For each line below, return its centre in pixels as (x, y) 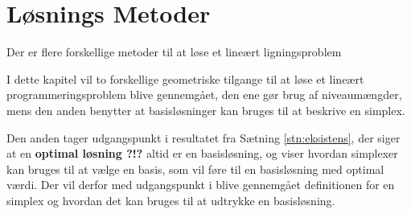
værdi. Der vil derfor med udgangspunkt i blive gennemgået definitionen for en (201, 185)
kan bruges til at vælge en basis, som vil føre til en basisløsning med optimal (195, 169)
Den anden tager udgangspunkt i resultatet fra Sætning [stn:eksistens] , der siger (203, 137)
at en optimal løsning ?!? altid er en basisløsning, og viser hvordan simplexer (202, 153)
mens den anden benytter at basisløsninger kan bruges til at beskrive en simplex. (206, 110)
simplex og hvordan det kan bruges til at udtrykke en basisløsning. (171, 200)
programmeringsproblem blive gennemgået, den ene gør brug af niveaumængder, (204, 95)
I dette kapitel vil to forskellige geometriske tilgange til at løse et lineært (185, 78)
